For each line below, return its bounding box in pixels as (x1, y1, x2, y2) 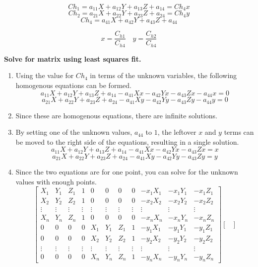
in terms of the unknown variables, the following (90, 70, 237, 81)
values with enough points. (15, 176, 97, 186)
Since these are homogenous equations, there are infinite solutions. (15, 110, 217, 120)
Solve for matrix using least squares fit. (4, 53, 141, 64)
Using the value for (15, 70, 74, 81)
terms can (224, 127, 254, 137)
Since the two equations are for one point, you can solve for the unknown (15, 167, 238, 177)
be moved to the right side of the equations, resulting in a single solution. (15, 136, 239, 147)
